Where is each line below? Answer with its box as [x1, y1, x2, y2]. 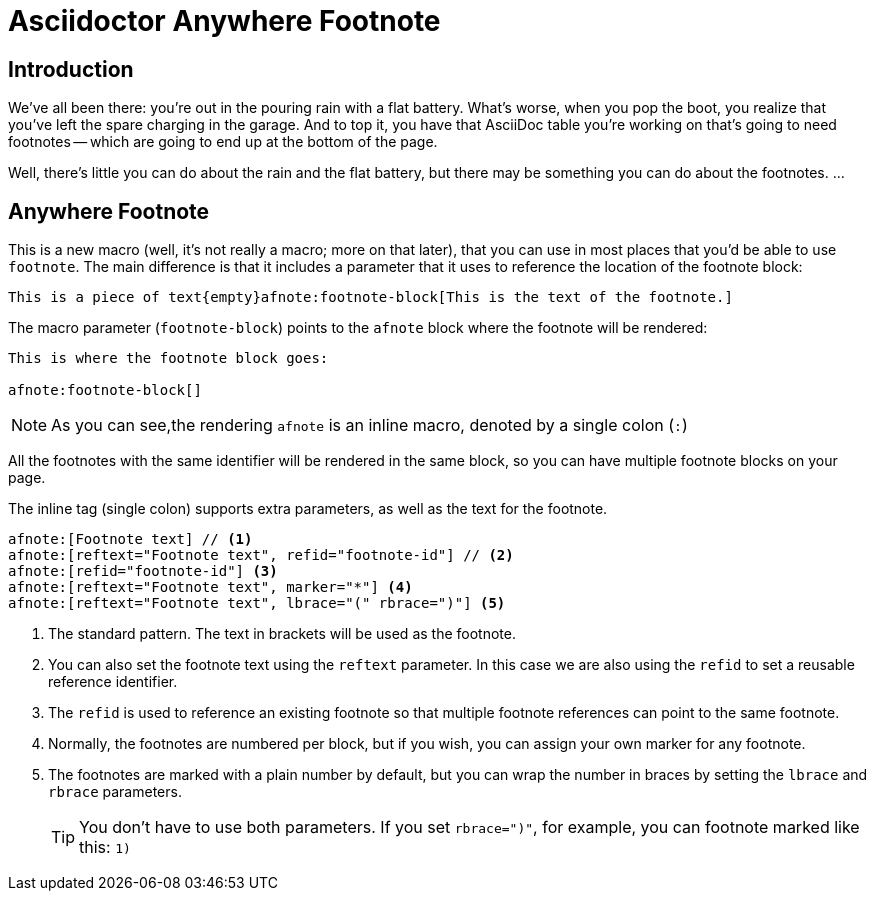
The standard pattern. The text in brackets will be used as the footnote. [48, 625, 516, 643]
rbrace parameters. [48, 783, 182, 801]
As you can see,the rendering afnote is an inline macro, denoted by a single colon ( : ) [51, 415, 688, 436]
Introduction [8, 56, 134, 82]
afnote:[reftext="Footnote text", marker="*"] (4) [8, 579, 413, 596]
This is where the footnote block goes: [8, 350, 329, 367]
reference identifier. [48, 673, 178, 691]
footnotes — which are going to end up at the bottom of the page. [8, 133, 438, 151]
